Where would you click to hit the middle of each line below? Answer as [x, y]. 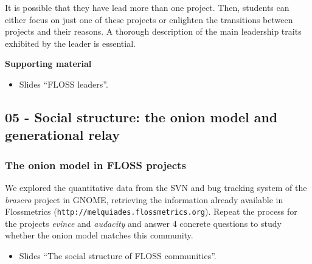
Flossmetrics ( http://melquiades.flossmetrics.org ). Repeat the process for [151, 211]
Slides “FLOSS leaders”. [64, 84]
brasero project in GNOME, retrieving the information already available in [144, 199]
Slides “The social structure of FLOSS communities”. [118, 255]
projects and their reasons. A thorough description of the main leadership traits [153, 31]
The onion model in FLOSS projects [95, 165]
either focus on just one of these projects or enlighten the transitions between [149, 19]
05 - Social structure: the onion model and [141, 116]
